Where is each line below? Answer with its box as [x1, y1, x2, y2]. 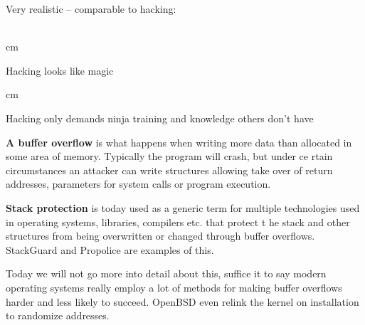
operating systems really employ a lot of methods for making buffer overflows [6, 279, 342, 294]
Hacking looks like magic [6, 63, 114, 78]
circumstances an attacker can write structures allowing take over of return [6, 162, 333, 177]
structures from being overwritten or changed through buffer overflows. [6, 228, 315, 243]
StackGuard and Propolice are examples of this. [6, 242, 214, 257]
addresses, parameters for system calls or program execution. [6, 176, 271, 191]
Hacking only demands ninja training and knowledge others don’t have [6, 110, 314, 125]
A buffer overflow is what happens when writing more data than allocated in [6, 134, 352, 149]
